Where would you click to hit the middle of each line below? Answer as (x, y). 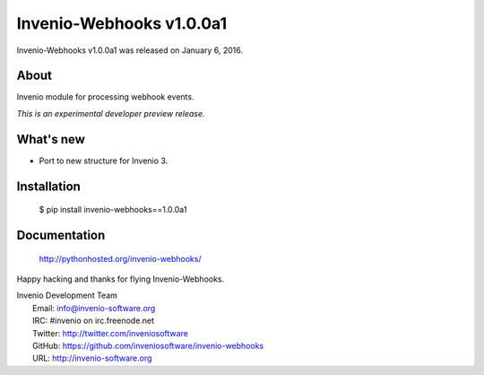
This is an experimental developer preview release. (111, 113)
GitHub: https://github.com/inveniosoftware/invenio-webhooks (148, 345)
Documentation (61, 235)
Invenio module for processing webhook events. (105, 97)
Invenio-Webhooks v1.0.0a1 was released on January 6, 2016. (130, 50)
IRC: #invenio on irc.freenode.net (94, 321)
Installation (48, 186)
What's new (51, 139)
